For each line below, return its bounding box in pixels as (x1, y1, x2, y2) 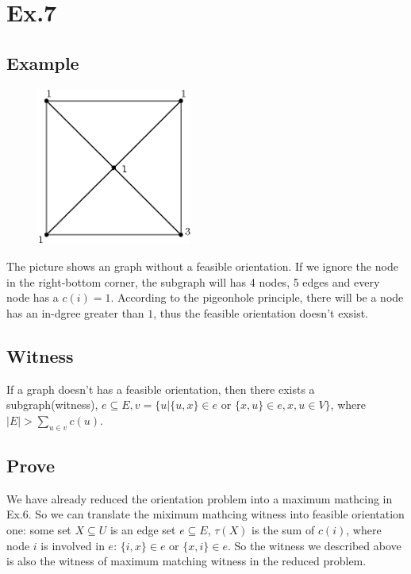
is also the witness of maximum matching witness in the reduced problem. (6, 553, 367, 569)
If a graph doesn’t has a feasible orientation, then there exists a (6, 380, 315, 397)
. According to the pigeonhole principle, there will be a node (110, 289, 404, 306)
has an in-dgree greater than (6, 304, 144, 321)
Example (6, 50, 79, 75)
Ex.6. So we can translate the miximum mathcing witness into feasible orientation (6, 506, 405, 522)
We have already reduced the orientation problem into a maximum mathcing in (6, 490, 393, 507)
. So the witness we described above (227, 537, 401, 553)
